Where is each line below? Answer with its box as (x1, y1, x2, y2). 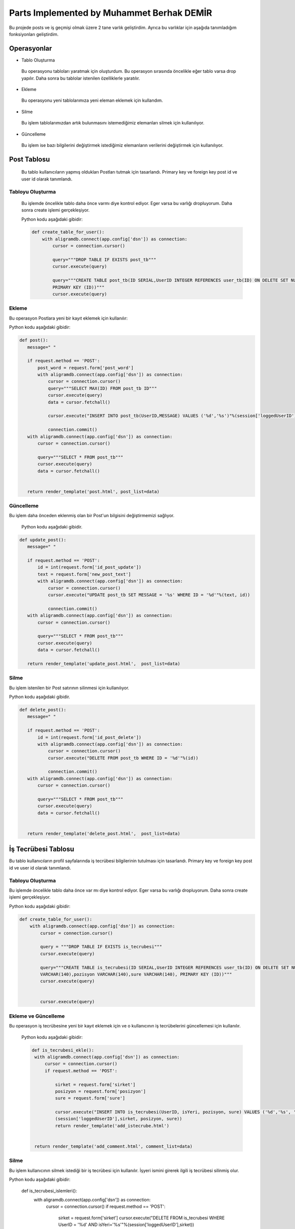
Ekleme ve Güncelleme (9, 1013, 65, 1020)
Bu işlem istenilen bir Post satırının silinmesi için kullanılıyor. (9, 685, 130, 691)
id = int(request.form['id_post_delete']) (37, 734, 142, 740)
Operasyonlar (9, 44, 52, 53)
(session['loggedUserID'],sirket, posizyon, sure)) (55, 1116, 182, 1122)
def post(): (19, 337, 49, 343)
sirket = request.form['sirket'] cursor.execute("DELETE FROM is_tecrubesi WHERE (58, 1215, 225, 1221)
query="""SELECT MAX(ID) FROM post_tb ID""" (48, 385, 157, 391)
